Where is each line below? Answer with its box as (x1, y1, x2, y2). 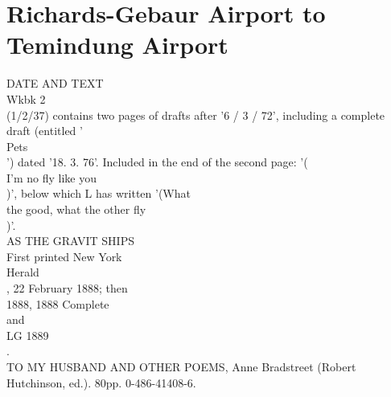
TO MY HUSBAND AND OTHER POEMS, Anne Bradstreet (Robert (6, 358, 356, 374)
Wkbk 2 (6, 90, 46, 107)
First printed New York (6, 248, 122, 264)
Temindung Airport (6, 28, 228, 61)
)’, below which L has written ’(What (6, 185, 191, 202)
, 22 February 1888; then (6, 280, 128, 297)
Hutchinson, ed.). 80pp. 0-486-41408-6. (6, 374, 196, 391)
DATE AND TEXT (6, 75, 104, 92)
